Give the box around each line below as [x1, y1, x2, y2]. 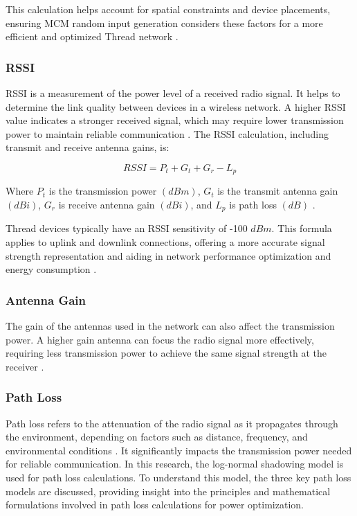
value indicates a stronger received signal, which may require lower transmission [6, 113, 344, 127]
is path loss [229, 197, 277, 212]
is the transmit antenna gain [217, 184, 338, 198]
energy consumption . [6, 262, 97, 276]
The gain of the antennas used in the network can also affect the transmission [6, 319, 335, 333]
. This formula [271, 221, 332, 235]
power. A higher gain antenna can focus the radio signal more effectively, [6, 332, 314, 346]
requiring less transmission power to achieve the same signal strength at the [6, 346, 327, 360]
